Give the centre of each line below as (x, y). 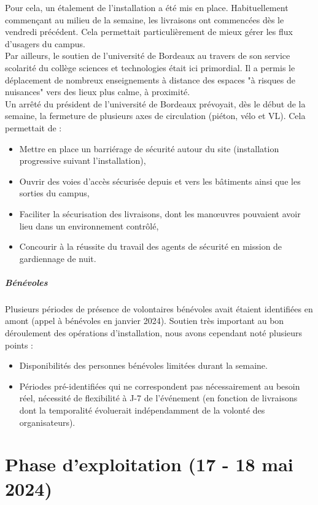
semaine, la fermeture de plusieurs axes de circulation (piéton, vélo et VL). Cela (155, 116)
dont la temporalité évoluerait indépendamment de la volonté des (142, 410)
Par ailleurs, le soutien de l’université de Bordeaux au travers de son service (148, 56)
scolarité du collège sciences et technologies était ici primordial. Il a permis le (150, 67)
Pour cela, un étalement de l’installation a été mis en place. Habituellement (147, 7)
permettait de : (33, 127)
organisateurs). (47, 422)
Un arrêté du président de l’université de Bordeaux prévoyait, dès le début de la (155, 103)
